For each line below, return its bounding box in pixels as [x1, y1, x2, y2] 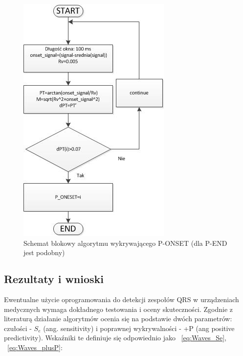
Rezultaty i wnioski [4, 271, 104, 286]
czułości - [4, 323, 32, 333]
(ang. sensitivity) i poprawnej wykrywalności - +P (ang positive [43, 323, 235, 333]
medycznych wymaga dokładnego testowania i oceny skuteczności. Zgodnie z [4, 304, 233, 314]
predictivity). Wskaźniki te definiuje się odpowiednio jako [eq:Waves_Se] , [4, 332, 226, 343]
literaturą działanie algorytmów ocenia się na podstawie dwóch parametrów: [4, 313, 232, 324]
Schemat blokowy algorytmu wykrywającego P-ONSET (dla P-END [23, 237, 227, 248]
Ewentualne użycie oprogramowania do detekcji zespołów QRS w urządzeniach [4, 294, 239, 304]
